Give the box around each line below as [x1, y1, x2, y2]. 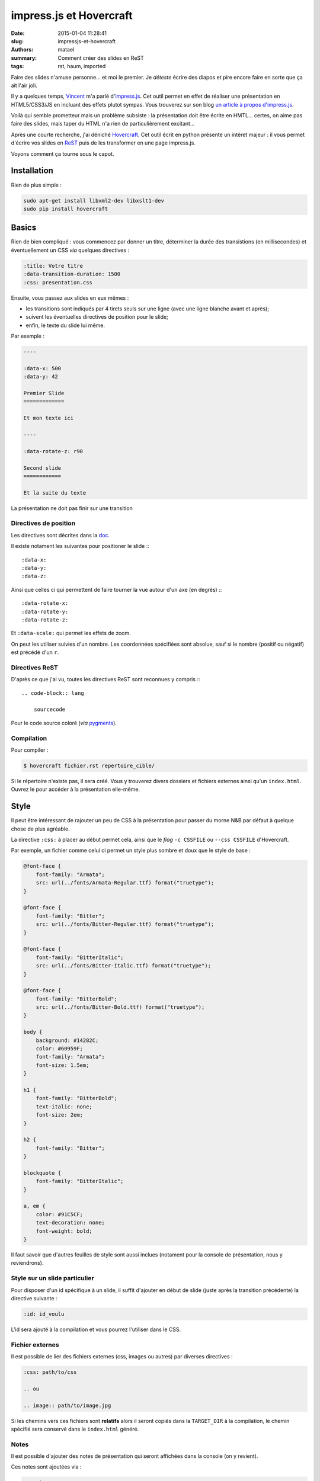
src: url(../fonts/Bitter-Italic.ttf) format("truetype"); [36, 963, 212, 969]
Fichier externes [11, 1341, 59, 1349]
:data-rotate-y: [21, 608, 69, 615]
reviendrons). [11, 1259, 44, 1267]
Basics [11, 223, 37, 233]
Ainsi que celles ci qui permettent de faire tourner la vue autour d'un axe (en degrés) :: [11, 586, 222, 593]
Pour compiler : [11, 746, 49, 754]
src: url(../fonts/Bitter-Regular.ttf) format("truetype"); [36, 921, 215, 928]
